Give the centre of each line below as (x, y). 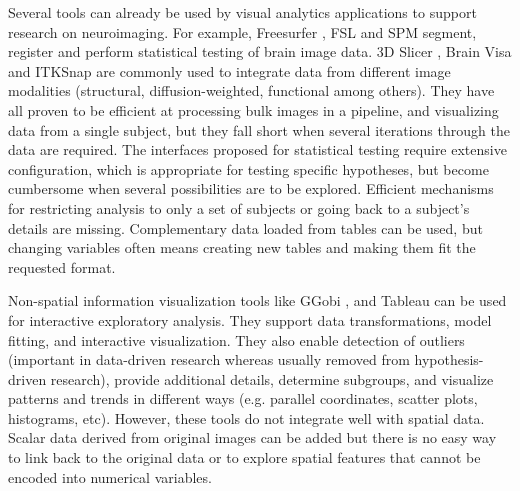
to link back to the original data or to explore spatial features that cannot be (244, 457)
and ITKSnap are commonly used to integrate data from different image (229, 70)
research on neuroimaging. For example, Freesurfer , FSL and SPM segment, (242, 31)
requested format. (62, 266)
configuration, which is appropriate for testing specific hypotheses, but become (248, 168)
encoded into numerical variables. (110, 476)
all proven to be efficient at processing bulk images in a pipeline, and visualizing (253, 109)
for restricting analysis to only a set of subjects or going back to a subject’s (239, 207)
